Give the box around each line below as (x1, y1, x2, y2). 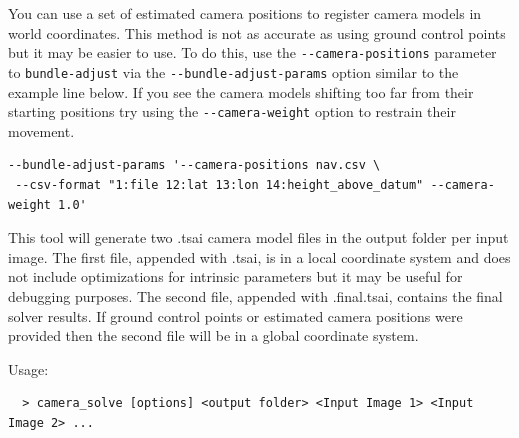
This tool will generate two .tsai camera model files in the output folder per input (8, 227, 509, 248)
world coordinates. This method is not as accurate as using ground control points (8, 22, 506, 43)
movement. (8, 120, 75, 141)
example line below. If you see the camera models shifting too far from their (8, 81, 474, 102)
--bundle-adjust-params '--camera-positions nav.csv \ (8, 158, 381, 173)
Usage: (8, 358, 49, 379)
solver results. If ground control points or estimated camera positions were (8, 305, 463, 326)
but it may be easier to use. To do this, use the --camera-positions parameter (8, 42, 497, 63)
